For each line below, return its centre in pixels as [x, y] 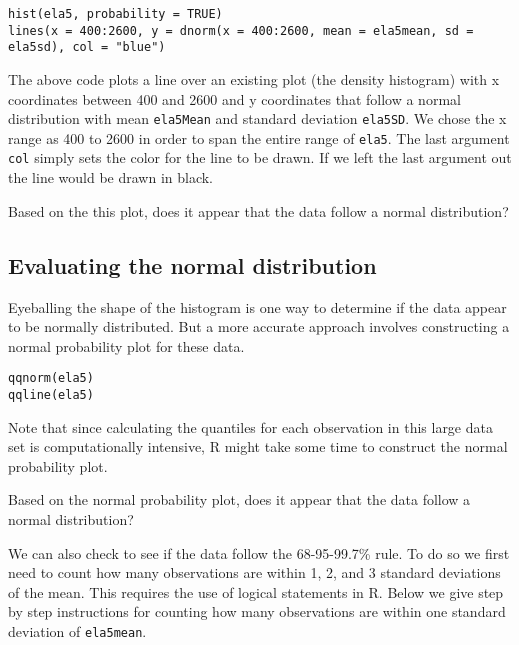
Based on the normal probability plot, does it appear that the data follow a [239, 499]
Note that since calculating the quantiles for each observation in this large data [250, 426]
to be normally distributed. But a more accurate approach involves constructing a [259, 326]
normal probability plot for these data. [126, 345]
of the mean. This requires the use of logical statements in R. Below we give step [256, 591]
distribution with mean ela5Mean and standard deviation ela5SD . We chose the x [257, 118]
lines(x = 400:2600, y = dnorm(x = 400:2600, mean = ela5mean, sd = [241, 30]
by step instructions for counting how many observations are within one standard [257, 611]
